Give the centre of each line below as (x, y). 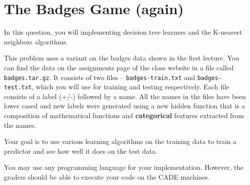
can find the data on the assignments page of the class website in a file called (119, 67)
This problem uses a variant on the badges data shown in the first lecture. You (122, 58)
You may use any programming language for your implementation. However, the (124, 167)
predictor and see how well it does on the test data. (81, 151)
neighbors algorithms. (36, 41)
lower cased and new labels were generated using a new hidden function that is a (125, 106)
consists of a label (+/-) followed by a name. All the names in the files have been (125, 96)
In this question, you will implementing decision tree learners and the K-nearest (123, 32)
